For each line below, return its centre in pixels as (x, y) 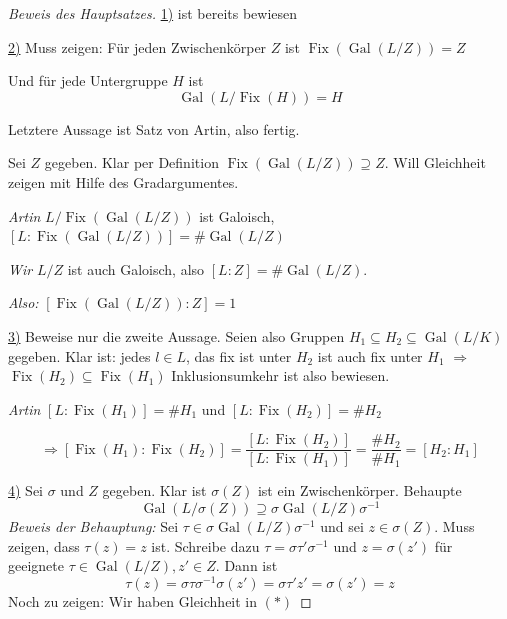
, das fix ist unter (239, 355)
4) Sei (26, 490)
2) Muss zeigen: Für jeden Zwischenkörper (137, 46)
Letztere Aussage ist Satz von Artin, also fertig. (154, 128)
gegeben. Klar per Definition (131, 162)
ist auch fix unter (370, 355)
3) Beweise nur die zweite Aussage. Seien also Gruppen (176, 335)
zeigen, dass (44, 545)
